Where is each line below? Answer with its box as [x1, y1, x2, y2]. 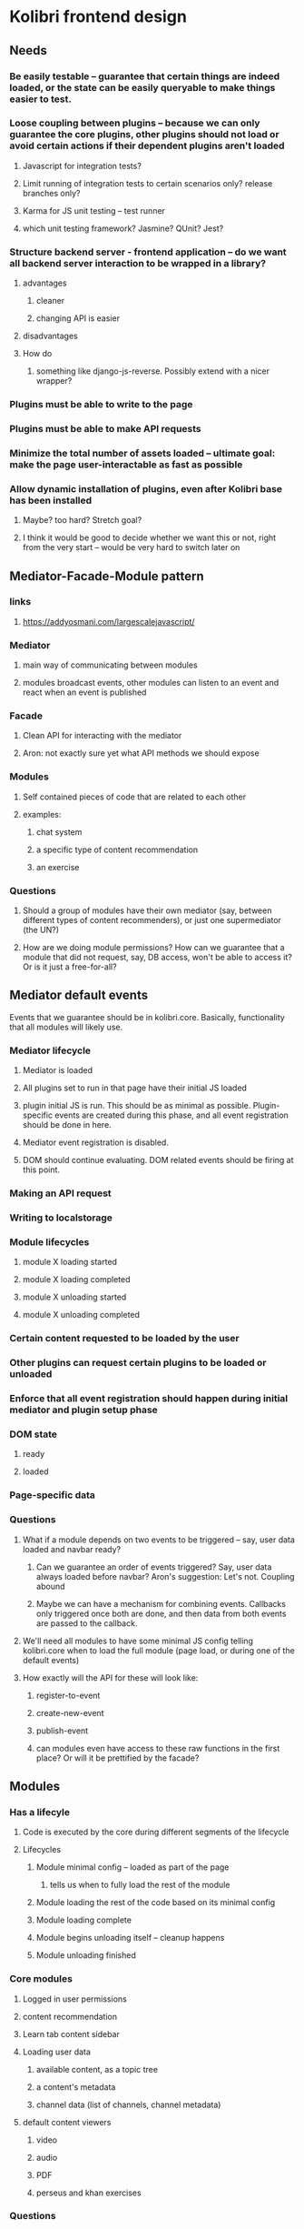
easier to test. [9, 93, 73, 105]
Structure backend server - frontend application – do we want [9, 246, 288, 258]
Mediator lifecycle [9, 1044, 92, 1057]
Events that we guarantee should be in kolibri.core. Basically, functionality [9, 1011, 286, 1022]
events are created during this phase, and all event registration [54, 1109, 289, 1120]
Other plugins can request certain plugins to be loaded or [9, 1357, 267, 1370]
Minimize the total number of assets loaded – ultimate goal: [9, 447, 276, 459]
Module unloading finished [35, 1950, 136, 1961]
